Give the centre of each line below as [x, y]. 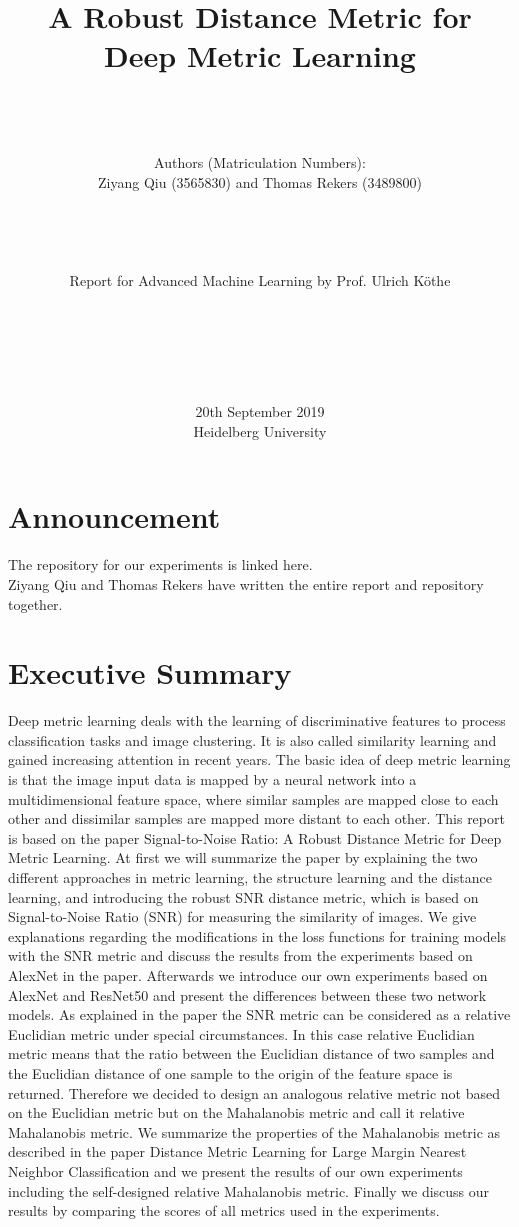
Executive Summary [150, 672]
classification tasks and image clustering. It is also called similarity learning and [252, 739]
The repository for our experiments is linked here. [160, 564]
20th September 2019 [260, 411]
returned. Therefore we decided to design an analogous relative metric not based [254, 1092]
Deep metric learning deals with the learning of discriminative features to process [257, 720]
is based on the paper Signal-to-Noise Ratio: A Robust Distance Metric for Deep [255, 837]
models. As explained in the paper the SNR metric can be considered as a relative [259, 1014]
